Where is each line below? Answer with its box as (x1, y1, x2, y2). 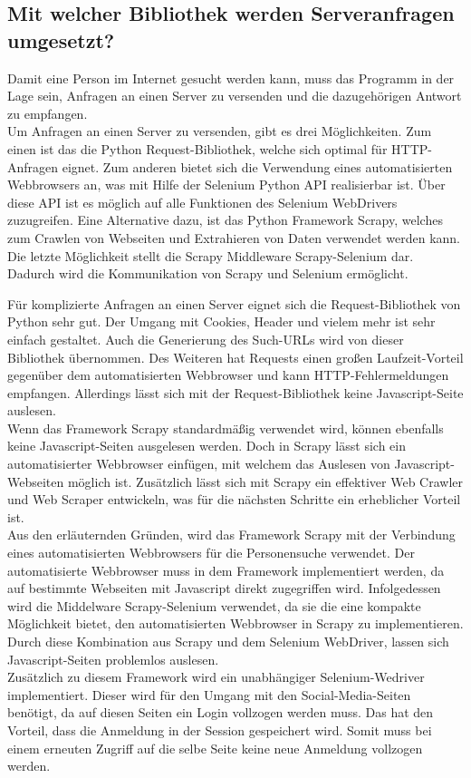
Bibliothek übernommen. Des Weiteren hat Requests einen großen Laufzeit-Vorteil (7, 347, 464, 366)
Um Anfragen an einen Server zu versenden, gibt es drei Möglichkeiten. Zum (7, 122, 432, 141)
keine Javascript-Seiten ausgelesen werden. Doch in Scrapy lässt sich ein (7, 436, 406, 455)
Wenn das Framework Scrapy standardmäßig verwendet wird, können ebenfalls (7, 418, 444, 437)
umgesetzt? (7, 25, 115, 53)
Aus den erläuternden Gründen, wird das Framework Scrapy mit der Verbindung (7, 525, 456, 544)
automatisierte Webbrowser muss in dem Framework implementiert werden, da (7, 560, 445, 579)
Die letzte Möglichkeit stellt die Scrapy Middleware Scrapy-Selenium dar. (7, 246, 414, 265)
